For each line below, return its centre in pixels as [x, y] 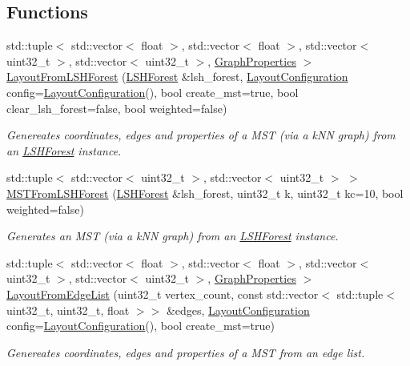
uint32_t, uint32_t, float [68, 310]
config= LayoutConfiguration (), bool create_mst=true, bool [153, 92]
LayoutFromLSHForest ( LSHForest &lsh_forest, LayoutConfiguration [177, 76]
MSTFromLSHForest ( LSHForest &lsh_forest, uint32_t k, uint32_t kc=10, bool [205, 193]
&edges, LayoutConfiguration [238, 310]
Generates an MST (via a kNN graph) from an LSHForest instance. [173, 236]
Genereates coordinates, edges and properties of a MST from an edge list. [186, 352]
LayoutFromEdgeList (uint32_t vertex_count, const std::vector [163, 294]
